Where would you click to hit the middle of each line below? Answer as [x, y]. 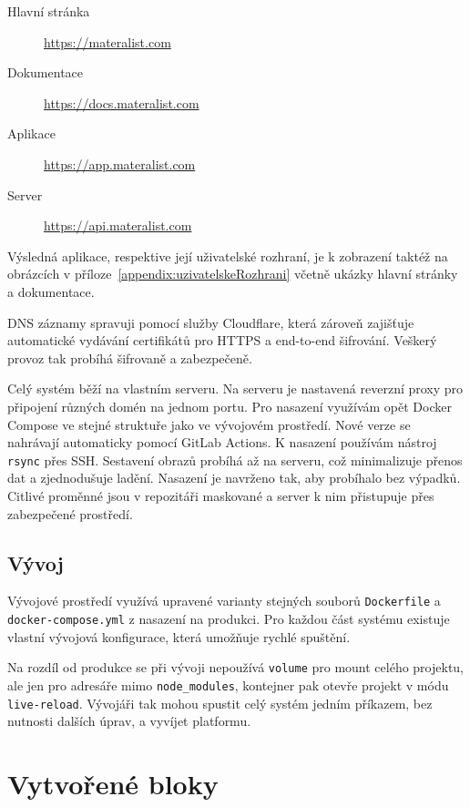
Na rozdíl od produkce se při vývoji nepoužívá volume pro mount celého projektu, [236, 667]
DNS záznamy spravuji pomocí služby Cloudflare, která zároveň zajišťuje [211, 322]
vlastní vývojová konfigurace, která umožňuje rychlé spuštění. [179, 636]
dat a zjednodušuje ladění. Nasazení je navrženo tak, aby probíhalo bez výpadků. [234, 478]
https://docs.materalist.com [122, 102]
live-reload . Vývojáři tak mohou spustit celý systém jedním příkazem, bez [220, 703]
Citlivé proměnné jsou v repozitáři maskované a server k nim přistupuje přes [221, 495]
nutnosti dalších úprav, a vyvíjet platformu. [129, 721]
